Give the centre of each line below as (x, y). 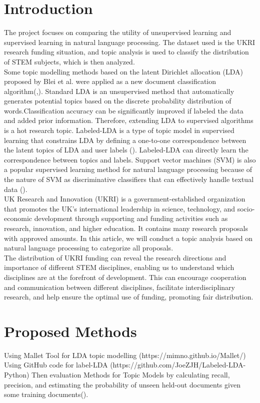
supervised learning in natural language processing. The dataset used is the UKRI (130, 42)
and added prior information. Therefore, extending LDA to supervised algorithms (129, 120)
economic (18, 218)
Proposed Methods (70, 331)
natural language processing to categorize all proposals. (89, 248)
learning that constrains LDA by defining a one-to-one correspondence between (125, 140)
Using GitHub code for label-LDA (56, 365)
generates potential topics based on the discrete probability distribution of (118, 101)
